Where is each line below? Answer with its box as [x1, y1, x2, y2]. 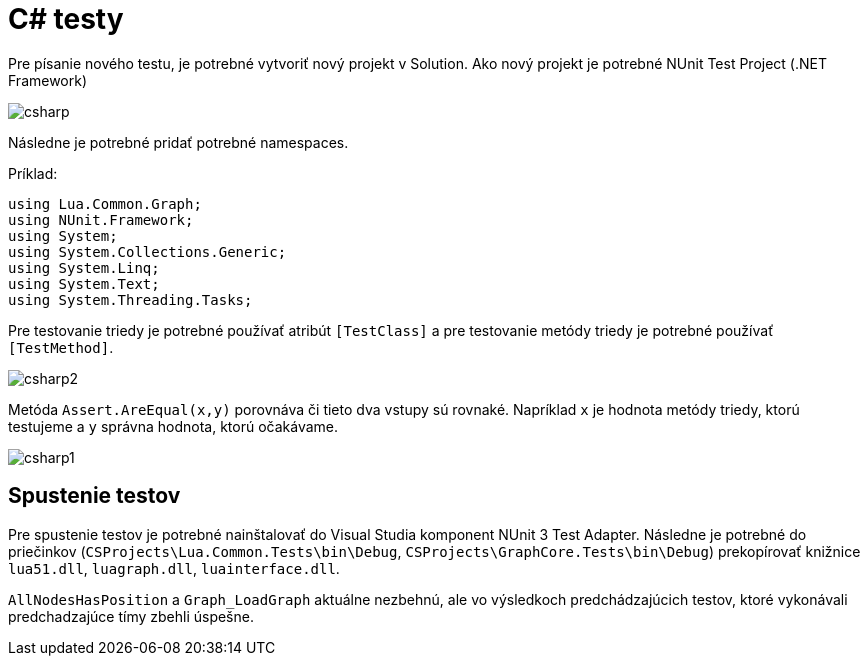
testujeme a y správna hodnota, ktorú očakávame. [8, 417, 339, 435]
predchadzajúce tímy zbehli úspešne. [8, 607, 254, 625]
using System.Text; [8, 275, 160, 292]
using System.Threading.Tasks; [8, 291, 253, 308]
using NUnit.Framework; [8, 211, 194, 228]
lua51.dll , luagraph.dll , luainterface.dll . [8, 559, 340, 577]
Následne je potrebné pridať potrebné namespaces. [8, 133, 349, 151]
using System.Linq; [8, 259, 160, 276]
